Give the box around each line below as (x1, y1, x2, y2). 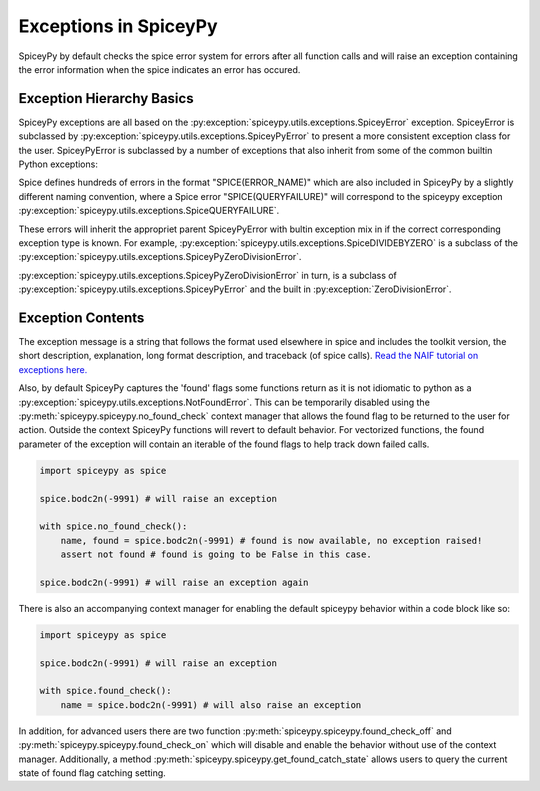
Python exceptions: (18, 158, 99, 170)
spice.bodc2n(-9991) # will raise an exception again (39, 576, 309, 588)
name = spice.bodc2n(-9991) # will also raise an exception (60, 699, 362, 710)
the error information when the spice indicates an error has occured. (18, 63, 301, 75)
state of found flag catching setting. (18, 766, 167, 779)
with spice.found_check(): (39, 685, 172, 697)
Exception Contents (18, 309, 145, 326)
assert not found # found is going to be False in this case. (60, 549, 372, 560)
